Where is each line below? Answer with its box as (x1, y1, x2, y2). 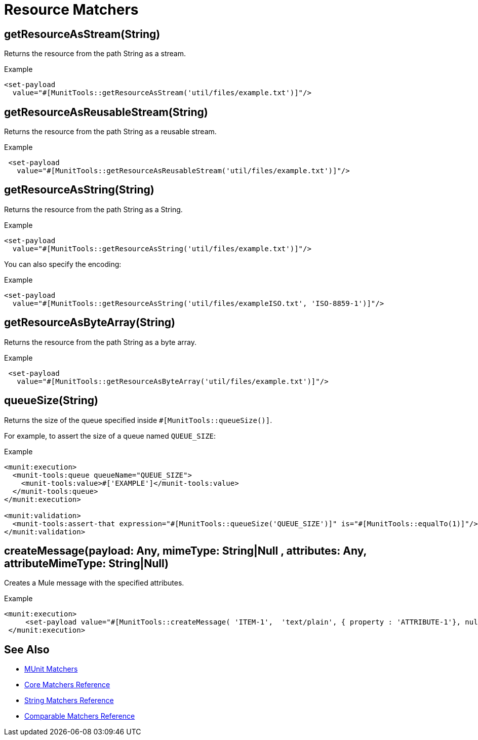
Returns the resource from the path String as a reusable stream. (4, 127, 217, 136)
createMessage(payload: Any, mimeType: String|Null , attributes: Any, (4, 544, 367, 557)
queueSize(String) (4, 394, 98, 407)
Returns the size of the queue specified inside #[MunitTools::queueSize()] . (4, 415, 272, 424)
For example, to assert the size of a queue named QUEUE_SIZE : (4, 431, 216, 440)
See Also (4, 643, 50, 656)
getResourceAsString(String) (4, 183, 154, 197)
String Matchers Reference (24, 696, 114, 705)
